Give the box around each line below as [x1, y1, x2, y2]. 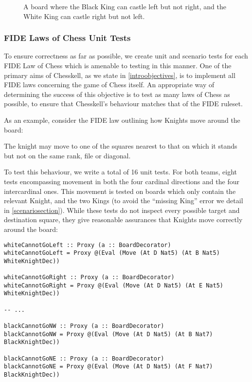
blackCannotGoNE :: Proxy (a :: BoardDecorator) [4, 355, 164, 362]
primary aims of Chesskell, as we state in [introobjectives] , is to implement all [4, 70, 235, 80]
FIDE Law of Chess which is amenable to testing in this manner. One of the [4, 60, 232, 70]
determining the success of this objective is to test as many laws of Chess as [4, 89, 230, 99]
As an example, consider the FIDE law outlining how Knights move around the [4, 115, 240, 125]
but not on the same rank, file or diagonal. [4, 150, 131, 160]
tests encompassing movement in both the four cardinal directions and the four [4, 176, 239, 186]
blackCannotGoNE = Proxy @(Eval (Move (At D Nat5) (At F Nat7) [4, 363, 213, 370]
